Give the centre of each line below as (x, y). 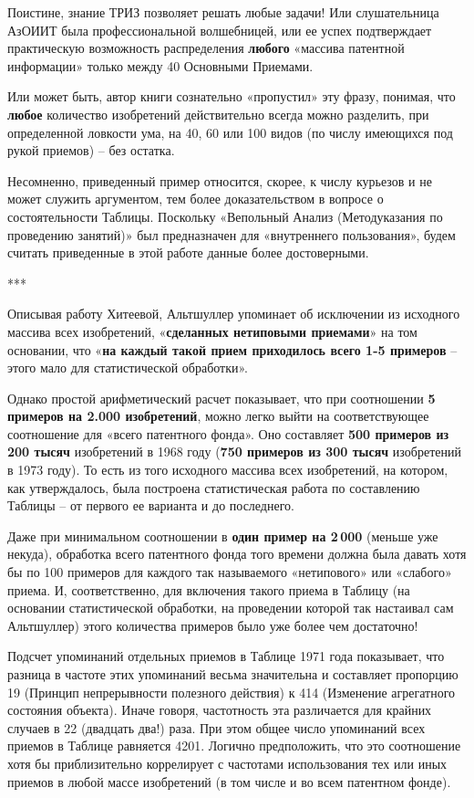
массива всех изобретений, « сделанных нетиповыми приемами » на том (212, 331)
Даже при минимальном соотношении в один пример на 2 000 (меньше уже (223, 535)
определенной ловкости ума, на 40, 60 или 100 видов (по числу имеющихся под (230, 132)
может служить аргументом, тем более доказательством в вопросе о (196, 199)
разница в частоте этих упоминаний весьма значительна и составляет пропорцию (233, 674)
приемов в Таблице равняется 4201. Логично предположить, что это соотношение (234, 745)
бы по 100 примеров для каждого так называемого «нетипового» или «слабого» (230, 572)
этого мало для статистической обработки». (128, 367)
